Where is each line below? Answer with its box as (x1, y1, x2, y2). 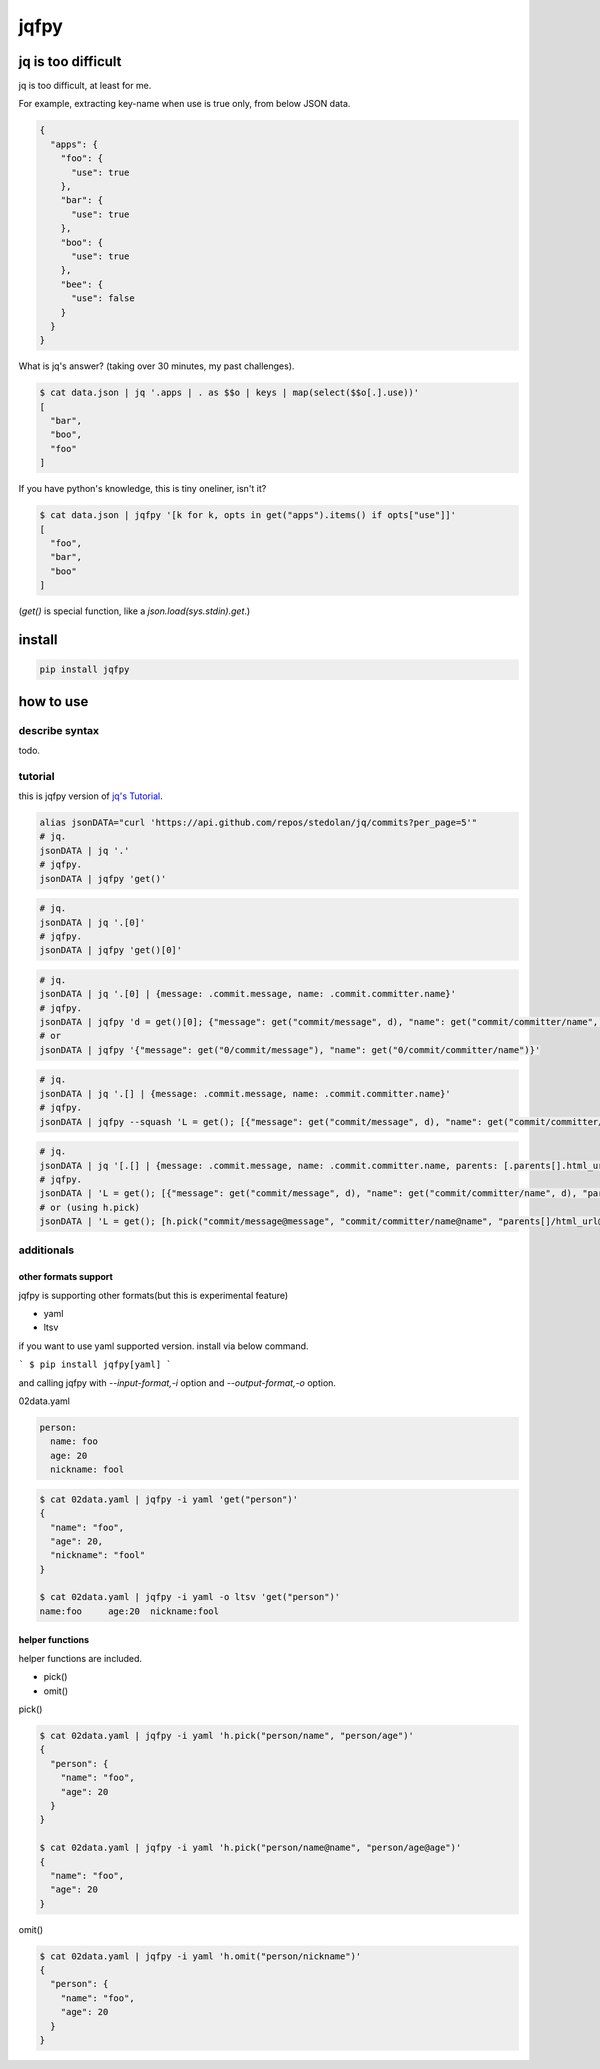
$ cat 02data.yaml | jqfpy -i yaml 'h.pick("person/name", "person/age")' (39, 1730, 415, 1742)
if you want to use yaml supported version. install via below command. (18, 1340, 309, 1352)
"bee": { (60, 278, 104, 290)
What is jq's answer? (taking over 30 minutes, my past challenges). (18, 360, 295, 372)
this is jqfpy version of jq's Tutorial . (18, 790, 164, 802)
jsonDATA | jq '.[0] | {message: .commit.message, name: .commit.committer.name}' (39, 988, 457, 1000)
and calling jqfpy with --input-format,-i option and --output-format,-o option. (18, 1376, 337, 1389)
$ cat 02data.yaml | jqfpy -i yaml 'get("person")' (39, 1493, 299, 1505)
